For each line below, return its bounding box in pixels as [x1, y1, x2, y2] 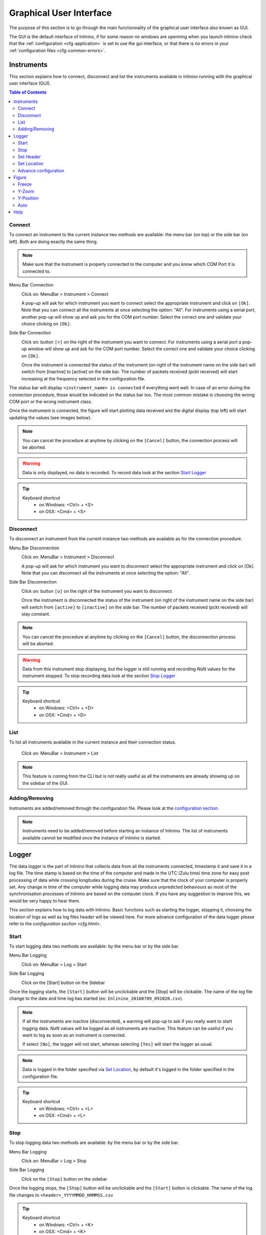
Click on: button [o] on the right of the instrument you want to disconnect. [21, 588, 173, 594]
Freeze [18, 181, 32, 187]
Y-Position [18, 195, 39, 201]
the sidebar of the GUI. [22, 780, 69, 786]
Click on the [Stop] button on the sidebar [21, 1176, 108, 1182]
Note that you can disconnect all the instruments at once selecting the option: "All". [21, 570, 190, 576]
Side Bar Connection [9, 330, 51, 336]
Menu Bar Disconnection [9, 545, 60, 551]
